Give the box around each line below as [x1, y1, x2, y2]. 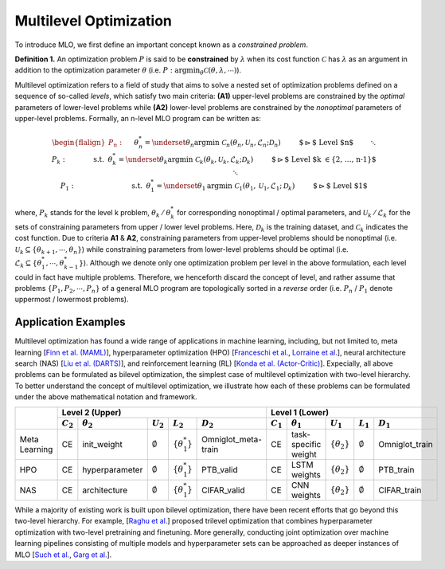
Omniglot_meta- [201, 434, 263, 445]
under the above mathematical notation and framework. [14, 392, 197, 402]
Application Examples [14, 316, 127, 329]
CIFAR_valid [201, 485, 245, 496]
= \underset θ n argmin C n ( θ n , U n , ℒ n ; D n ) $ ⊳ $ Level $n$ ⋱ [144, 138, 377, 149]
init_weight [82, 439, 123, 450]
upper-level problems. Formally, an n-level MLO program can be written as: [14, 113, 262, 123]
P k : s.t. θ [52, 155, 113, 166]
